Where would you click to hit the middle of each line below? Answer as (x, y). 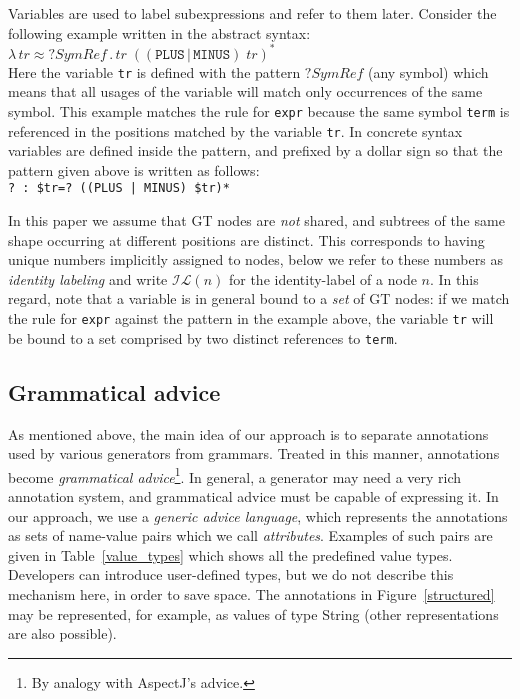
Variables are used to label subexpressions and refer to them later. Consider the (252, 13)
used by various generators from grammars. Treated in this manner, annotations (254, 453)
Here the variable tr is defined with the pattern (154, 71)
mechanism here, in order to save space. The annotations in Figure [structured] (251, 593)
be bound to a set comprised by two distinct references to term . (203, 337)
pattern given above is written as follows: (134, 169)
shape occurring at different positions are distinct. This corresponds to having (246, 239)
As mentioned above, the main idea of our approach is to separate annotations (248, 433)
